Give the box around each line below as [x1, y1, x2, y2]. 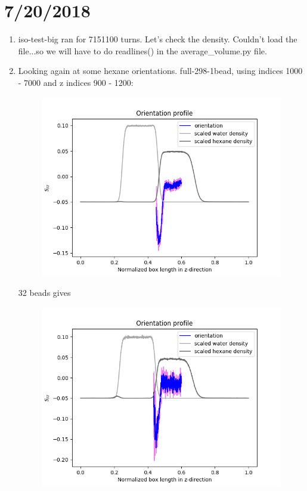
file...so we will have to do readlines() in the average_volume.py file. [18, 44, 267, 57]
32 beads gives [18, 286, 71, 299]
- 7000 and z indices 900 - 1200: [18, 76, 134, 88]
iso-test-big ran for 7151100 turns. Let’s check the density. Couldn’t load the [18, 33, 297, 45]
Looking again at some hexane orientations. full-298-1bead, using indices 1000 [18, 64, 303, 77]
